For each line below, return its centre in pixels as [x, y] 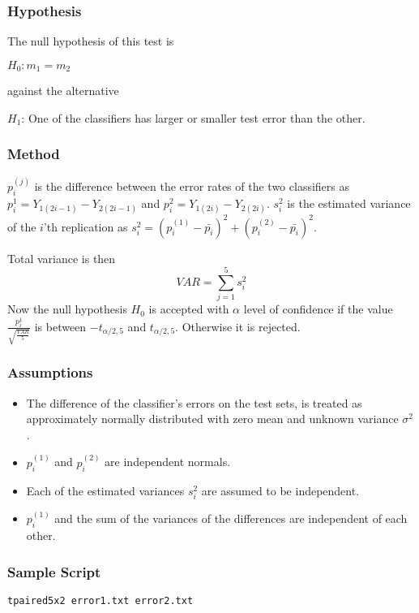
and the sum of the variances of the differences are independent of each [231, 518]
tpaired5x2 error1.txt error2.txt [100, 600]
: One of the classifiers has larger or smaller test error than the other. [193, 117]
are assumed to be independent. [280, 490]
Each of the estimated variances [105, 490]
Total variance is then [62, 258]
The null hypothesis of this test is [91, 41]
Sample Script [54, 571]
